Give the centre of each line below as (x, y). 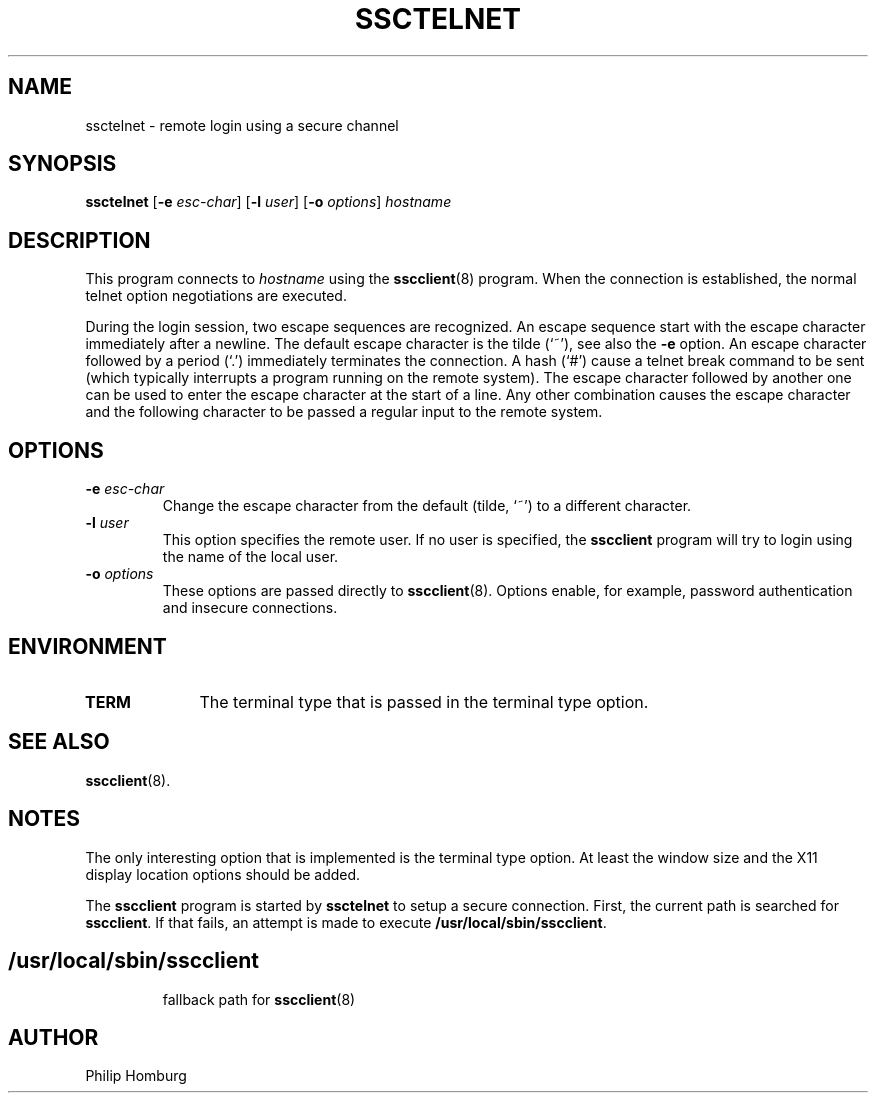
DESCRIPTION (79, 240)
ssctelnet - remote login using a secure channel (242, 125)
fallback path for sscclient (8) (259, 999)
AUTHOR (53, 1037)
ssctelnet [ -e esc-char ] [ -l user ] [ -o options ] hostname (268, 202)
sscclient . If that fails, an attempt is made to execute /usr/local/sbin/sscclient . (346, 922)
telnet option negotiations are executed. (216, 296)
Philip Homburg (136, 1076)
